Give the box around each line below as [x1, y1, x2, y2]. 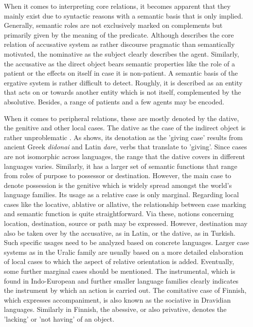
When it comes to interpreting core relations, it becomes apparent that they [4, 1, 231, 11]
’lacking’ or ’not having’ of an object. [4, 314, 114, 324]
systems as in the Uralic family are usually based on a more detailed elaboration [4, 246, 244, 257]
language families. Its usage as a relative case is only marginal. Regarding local [4, 189, 239, 200]
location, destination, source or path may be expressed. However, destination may [4, 218, 248, 228]
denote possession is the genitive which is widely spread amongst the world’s [4, 180, 232, 190]
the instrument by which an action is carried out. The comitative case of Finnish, [4, 285, 247, 295]
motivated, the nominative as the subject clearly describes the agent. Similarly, [4, 48, 239, 59]
